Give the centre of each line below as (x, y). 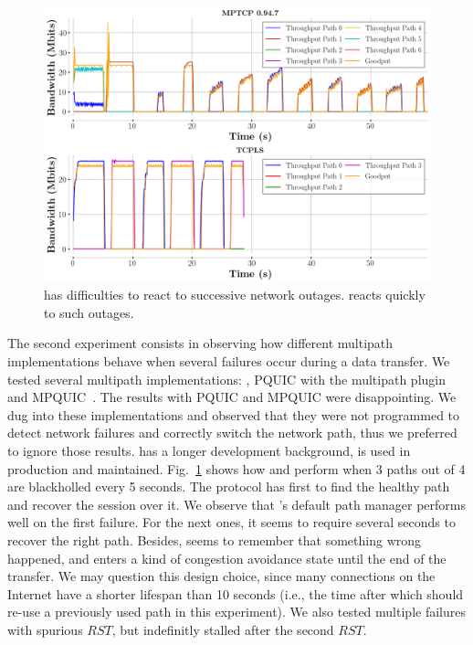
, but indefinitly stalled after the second (223, 629)
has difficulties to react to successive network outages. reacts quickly (235, 295)
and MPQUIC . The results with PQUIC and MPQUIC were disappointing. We (232, 397)
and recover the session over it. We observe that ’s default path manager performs (236, 504)
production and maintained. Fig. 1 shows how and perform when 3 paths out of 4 (236, 468)
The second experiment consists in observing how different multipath (200, 343)
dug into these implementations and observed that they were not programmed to (234, 414)
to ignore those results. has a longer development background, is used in (209, 450)
